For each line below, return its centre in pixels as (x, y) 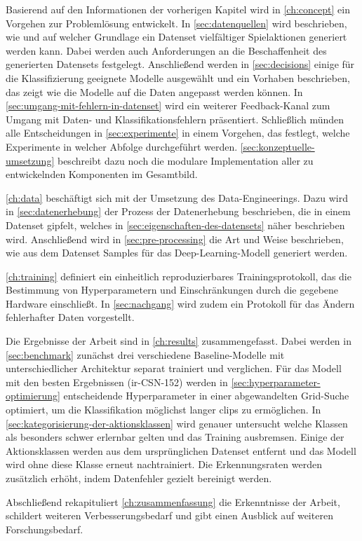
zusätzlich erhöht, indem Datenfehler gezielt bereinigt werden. (139, 478)
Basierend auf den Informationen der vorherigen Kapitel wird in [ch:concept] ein (178, 9)
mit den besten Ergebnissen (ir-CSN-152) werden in (117, 382)
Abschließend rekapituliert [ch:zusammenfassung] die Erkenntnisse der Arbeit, (173, 501)
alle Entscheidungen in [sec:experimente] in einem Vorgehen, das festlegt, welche (178, 133)
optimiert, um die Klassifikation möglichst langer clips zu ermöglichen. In (163, 410)
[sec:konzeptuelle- (277, 146)
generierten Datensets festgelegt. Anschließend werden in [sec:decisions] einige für (180, 64)
